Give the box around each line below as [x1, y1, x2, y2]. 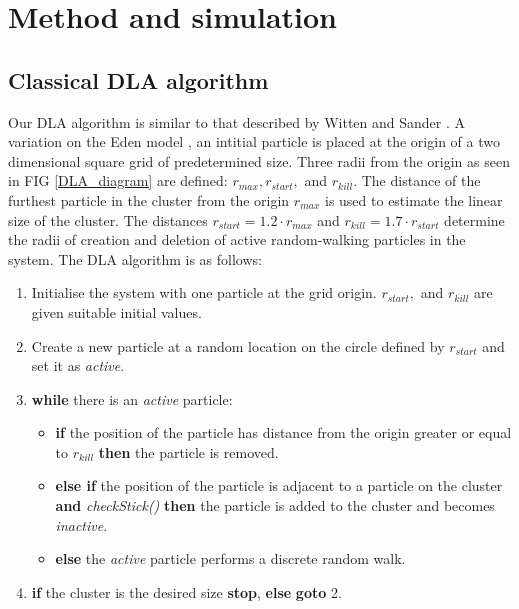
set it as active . [31, 355, 125, 376]
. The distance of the [353, 170, 481, 191]
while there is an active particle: [31, 388, 233, 409]
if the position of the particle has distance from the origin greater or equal [55, 422, 512, 443]
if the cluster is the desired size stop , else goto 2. [31, 581, 342, 602]
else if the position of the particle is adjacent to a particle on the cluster [55, 475, 503, 496]
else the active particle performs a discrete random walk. [55, 548, 406, 569]
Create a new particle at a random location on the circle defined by [31, 335, 445, 356]
